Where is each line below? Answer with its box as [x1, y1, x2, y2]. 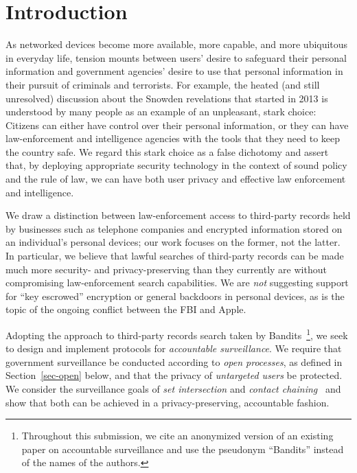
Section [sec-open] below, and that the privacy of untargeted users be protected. [5, 368, 343, 382]
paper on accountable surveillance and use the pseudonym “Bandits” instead [21, 441, 344, 456]
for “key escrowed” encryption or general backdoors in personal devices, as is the [5, 288, 345, 303]
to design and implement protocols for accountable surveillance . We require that [5, 341, 342, 356]
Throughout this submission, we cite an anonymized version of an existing [21, 428, 334, 443]
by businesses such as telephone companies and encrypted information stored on [5, 221, 343, 235]
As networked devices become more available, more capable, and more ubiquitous [5, 37, 348, 51]
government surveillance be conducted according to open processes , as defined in [5, 354, 343, 369]
